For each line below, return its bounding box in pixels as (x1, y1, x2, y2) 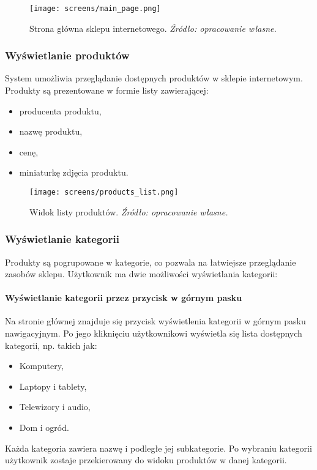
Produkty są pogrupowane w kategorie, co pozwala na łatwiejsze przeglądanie (5, 255, 296, 268)
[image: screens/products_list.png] (29, 188, 179, 197)
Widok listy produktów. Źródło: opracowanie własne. (29, 205, 228, 218)
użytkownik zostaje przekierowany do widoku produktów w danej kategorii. (5, 453, 287, 466)
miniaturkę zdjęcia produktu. (19, 166, 129, 179)
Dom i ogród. (19, 421, 69, 434)
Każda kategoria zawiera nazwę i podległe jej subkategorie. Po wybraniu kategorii (5, 441, 312, 454)
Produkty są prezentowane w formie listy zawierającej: (5, 84, 209, 97)
